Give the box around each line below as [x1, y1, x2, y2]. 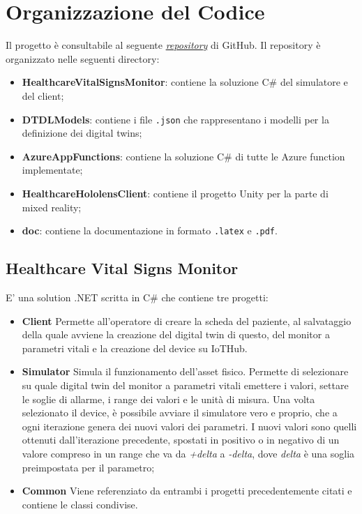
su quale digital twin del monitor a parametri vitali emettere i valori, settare [22, 377, 349, 392]
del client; [22, 88, 64, 103]
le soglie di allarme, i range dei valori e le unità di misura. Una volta [22, 391, 315, 406]
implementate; [22, 162, 83, 177]
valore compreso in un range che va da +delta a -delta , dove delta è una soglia [22, 446, 355, 460]
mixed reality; [22, 199, 82, 214]
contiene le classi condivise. [22, 497, 138, 511]
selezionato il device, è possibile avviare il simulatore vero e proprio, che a [22, 405, 338, 420]
